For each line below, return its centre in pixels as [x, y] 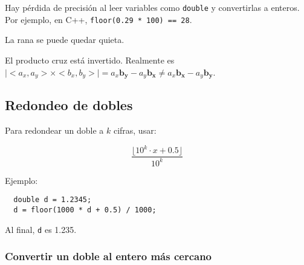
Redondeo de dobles [69, 105]
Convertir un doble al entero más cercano [108, 256]
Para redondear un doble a [54, 130]
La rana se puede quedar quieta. [65, 40]
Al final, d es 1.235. [41, 229]
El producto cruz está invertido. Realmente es [90, 60]
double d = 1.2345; [53, 200]
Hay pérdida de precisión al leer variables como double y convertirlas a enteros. [152, 7]
